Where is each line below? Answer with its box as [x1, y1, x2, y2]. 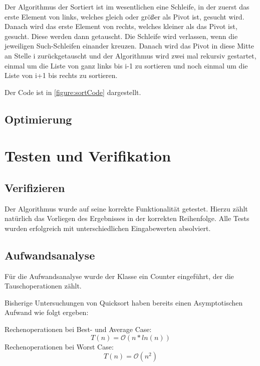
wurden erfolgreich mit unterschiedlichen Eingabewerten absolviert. [5, 222, 211, 233]
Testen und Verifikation [5, 145, 171, 166]
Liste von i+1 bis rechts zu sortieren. [5, 70, 118, 80]
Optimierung [5, 111, 72, 126]
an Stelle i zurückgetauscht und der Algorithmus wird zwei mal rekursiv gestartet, [5, 50, 256, 60]
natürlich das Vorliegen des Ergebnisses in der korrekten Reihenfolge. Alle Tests [5, 213, 249, 223]
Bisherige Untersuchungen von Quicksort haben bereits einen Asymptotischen [5, 297, 243, 307]
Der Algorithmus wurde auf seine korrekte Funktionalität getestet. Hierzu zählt [5, 203, 248, 213]
